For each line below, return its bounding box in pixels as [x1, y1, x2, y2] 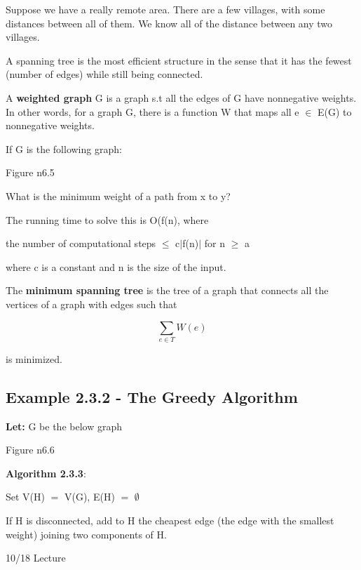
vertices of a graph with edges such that [6, 296, 177, 311]
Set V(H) [6, 489, 45, 504]
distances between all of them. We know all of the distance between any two [6, 15, 333, 30]
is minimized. [6, 351, 62, 366]
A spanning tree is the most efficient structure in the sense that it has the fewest [6, 53, 352, 67]
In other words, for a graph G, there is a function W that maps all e [6, 104, 299, 119]
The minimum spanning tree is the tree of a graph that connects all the [6, 283, 329, 298]
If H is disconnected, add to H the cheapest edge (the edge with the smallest [6, 513, 334, 527]
